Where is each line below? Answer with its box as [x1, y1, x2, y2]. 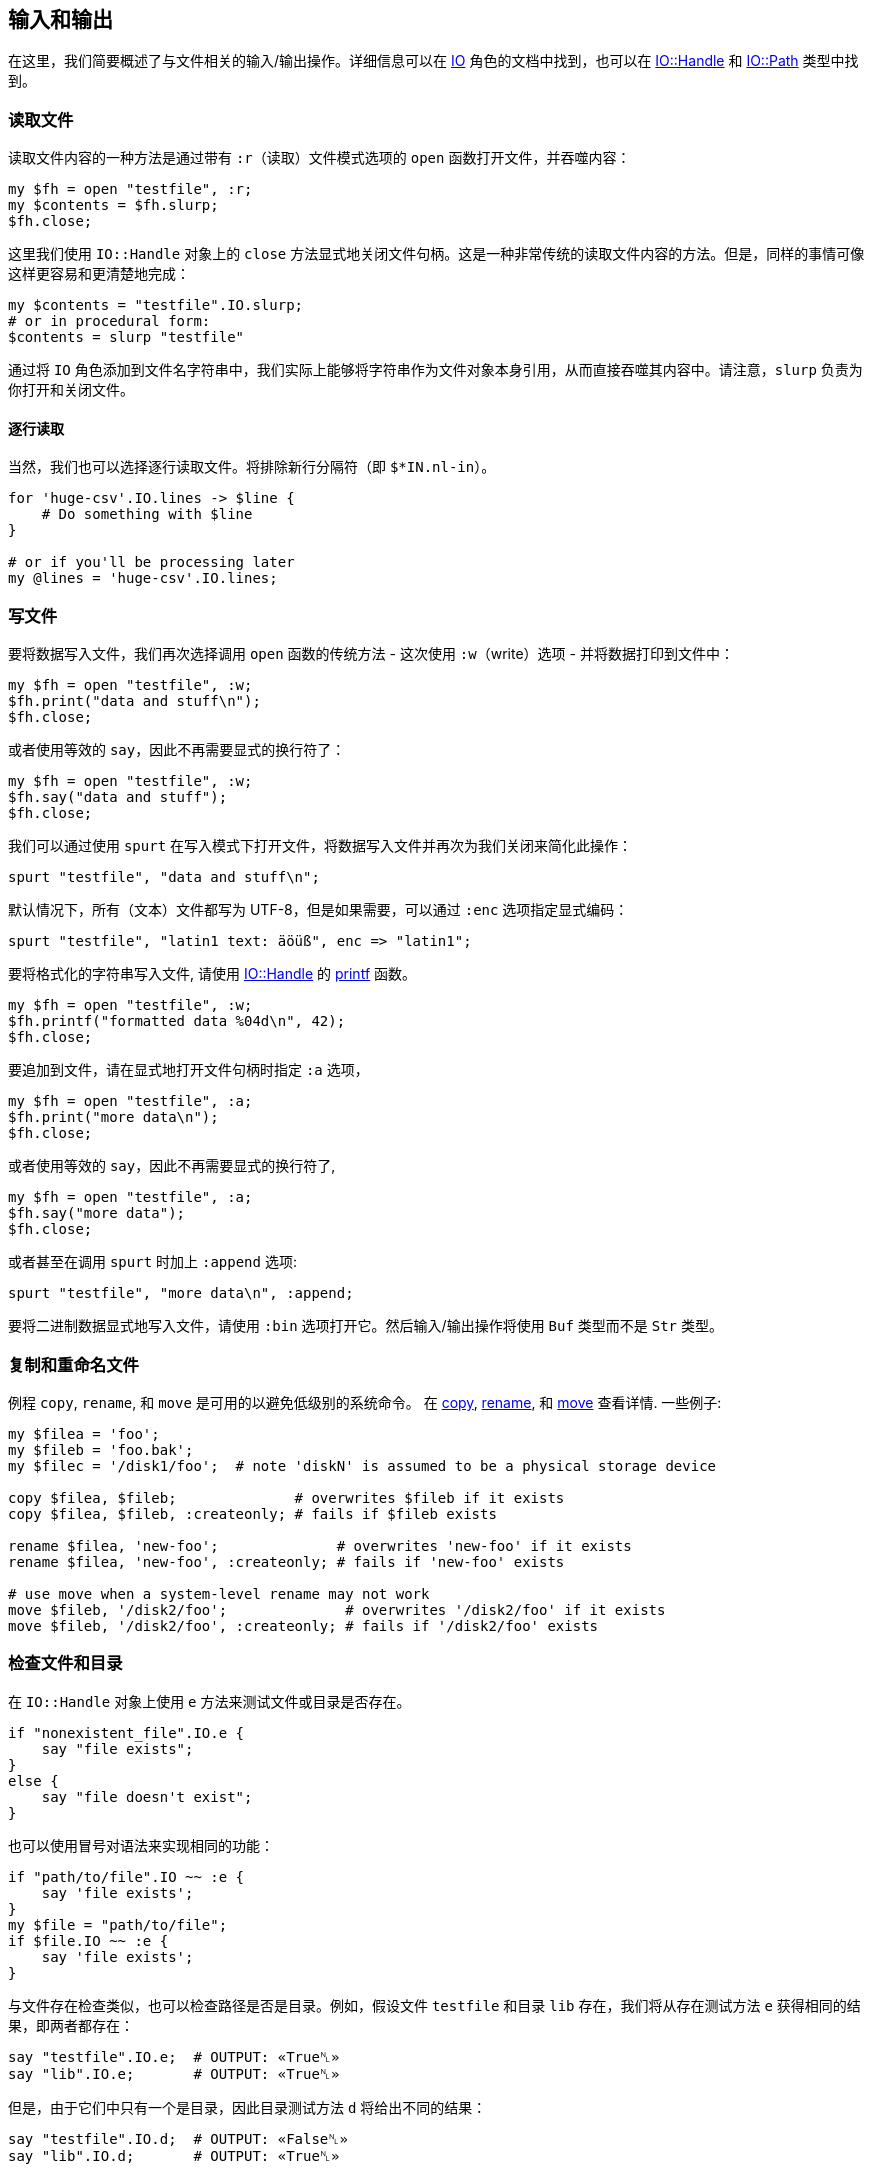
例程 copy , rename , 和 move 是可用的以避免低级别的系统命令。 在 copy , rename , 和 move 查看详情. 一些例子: [8, 1393, 722, 1411]
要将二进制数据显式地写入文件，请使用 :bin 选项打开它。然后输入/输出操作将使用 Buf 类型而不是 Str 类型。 [8, 1317, 723, 1335]
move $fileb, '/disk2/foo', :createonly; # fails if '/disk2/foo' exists [8, 1617, 599, 1634]
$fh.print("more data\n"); [8, 1109, 219, 1126]
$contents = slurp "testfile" [8, 329, 245, 346]
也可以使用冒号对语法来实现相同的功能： [8, 1836, 274, 1854]
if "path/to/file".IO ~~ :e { [8, 1868, 245, 1885]
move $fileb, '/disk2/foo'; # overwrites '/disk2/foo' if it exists [8, 1601, 666, 1618]
